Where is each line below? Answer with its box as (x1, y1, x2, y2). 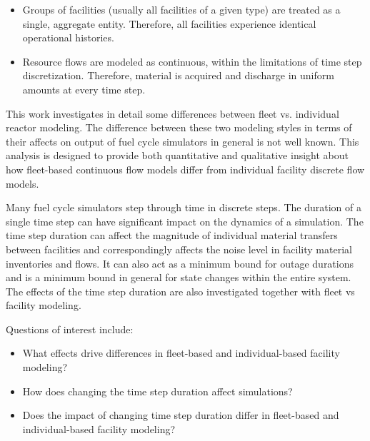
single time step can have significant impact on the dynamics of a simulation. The (6, 213, 364, 228)
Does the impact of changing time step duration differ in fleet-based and (22, 407, 339, 422)
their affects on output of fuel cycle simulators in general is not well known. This (6, 133, 359, 148)
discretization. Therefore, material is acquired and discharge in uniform (22, 68, 334, 83)
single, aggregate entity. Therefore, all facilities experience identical (22, 16, 316, 31)
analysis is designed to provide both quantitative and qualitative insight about (6, 148, 349, 163)
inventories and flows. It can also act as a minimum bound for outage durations (6, 255, 354, 270)
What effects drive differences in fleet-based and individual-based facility (22, 345, 340, 360)
